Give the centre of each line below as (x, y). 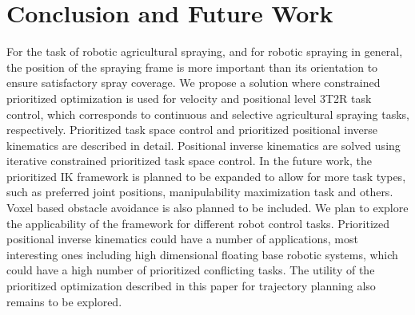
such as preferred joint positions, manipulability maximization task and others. (200, 192)
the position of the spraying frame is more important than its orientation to (192, 67)
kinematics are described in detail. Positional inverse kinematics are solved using (204, 145)
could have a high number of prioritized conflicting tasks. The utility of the (191, 270)
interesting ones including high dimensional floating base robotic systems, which (202, 254)
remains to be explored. (64, 301)
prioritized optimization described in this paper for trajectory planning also (191, 286)
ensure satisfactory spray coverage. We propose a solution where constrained (194, 83)
